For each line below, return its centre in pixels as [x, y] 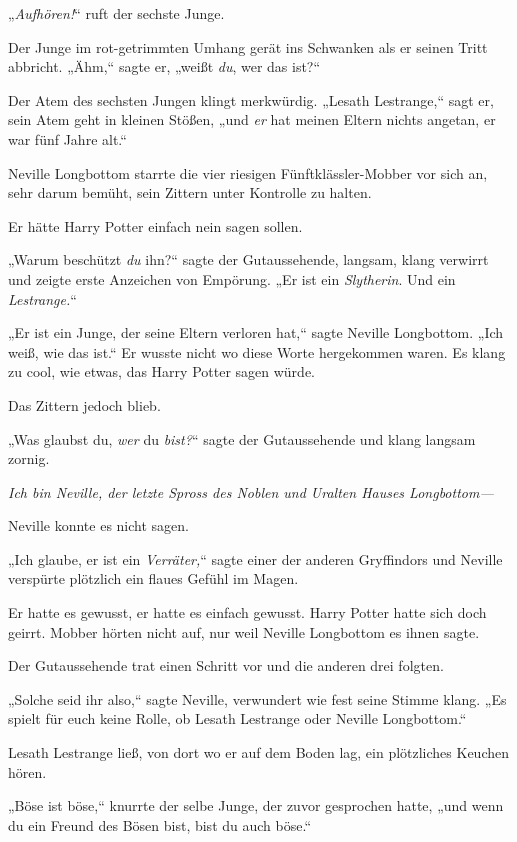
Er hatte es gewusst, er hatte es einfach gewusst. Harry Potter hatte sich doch [247, 612]
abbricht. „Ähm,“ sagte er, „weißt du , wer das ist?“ [164, 66]
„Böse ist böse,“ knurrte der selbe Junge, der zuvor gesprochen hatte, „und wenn [256, 805]
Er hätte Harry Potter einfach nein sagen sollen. [155, 225]
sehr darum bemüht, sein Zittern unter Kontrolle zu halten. [190, 192]
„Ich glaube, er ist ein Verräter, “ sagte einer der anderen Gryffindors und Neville [255, 558]
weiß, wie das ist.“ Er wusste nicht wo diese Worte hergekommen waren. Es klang [257, 351]
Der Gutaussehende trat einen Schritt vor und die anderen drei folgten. [226, 665]
